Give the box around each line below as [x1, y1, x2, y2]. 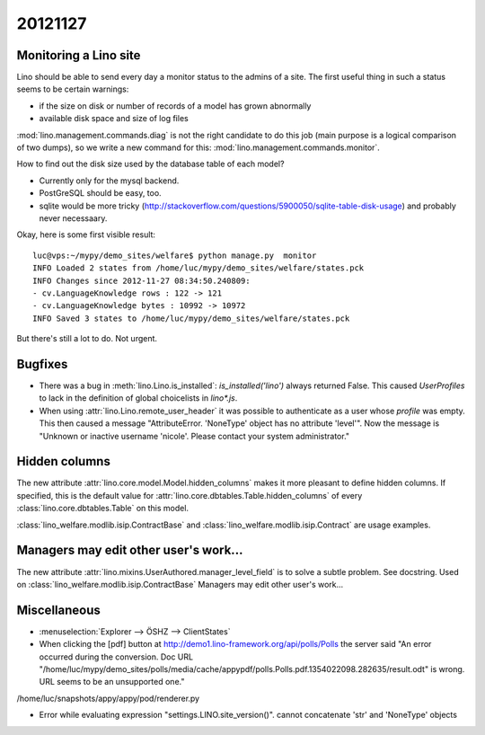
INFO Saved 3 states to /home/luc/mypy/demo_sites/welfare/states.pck [32, 313, 350, 323]
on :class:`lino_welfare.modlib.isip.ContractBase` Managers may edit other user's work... [16, 579, 344, 589]
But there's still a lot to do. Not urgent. [16, 333, 157, 344]
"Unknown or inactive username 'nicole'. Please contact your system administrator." [39, 430, 350, 441]
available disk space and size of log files [39, 113, 189, 124]
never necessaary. [39, 212, 108, 224]
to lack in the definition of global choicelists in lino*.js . [39, 393, 238, 403]
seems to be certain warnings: [16, 84, 129, 94]
